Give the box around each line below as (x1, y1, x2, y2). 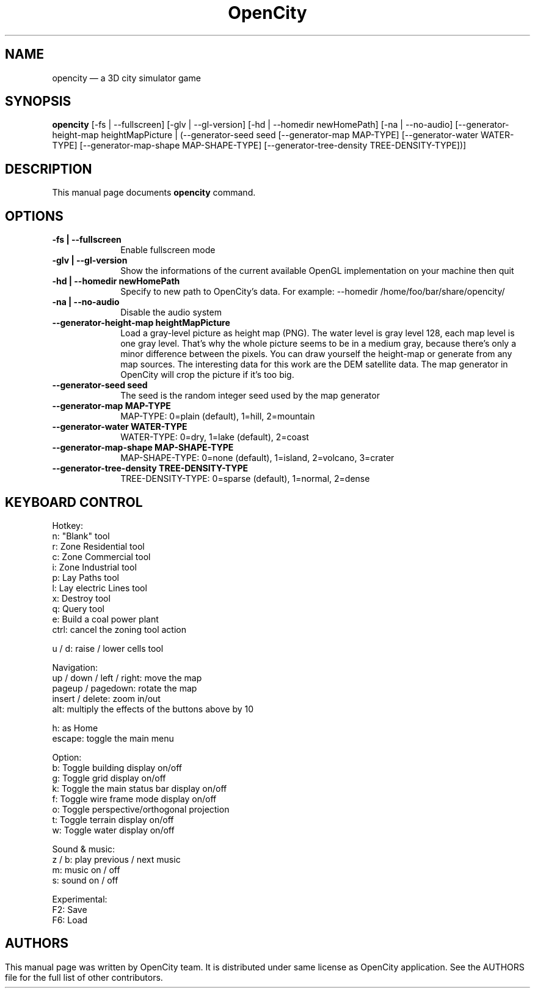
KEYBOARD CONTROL (5, 494, 143, 510)
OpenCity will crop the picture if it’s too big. (120, 369, 294, 380)
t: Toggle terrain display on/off (52, 814, 174, 825)
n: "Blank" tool (52, 530, 110, 541)
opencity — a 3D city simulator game (52, 72, 201, 83)
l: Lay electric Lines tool (52, 582, 147, 593)
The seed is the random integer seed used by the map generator (120, 390, 380, 401)
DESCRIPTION (5, 161, 92, 177)
